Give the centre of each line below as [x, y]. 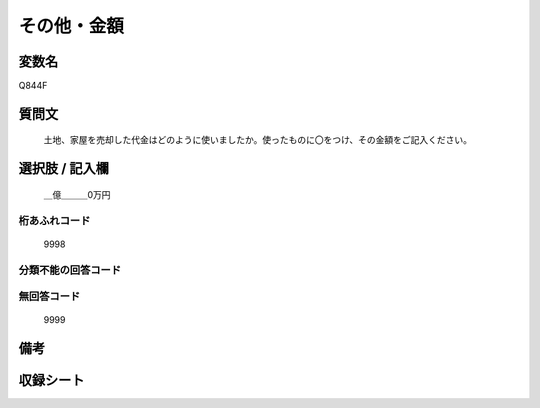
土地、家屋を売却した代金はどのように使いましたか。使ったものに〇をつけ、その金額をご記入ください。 [258, 140]
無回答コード [49, 297]
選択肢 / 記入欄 [64, 168]
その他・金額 [71, 26]
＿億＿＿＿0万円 [77, 194]
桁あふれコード [54, 220]
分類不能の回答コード [70, 270]
